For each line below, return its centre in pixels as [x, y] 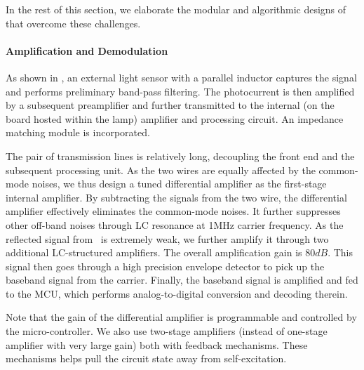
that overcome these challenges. [73, 23]
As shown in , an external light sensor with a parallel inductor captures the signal [181, 77]
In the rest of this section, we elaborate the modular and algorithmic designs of [176, 9]
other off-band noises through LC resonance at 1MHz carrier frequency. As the [175, 224]
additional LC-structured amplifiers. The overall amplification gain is [154, 252]
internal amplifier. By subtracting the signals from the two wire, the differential [176, 197]
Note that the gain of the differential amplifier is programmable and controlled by [181, 317]
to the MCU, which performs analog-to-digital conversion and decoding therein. [177, 293]
